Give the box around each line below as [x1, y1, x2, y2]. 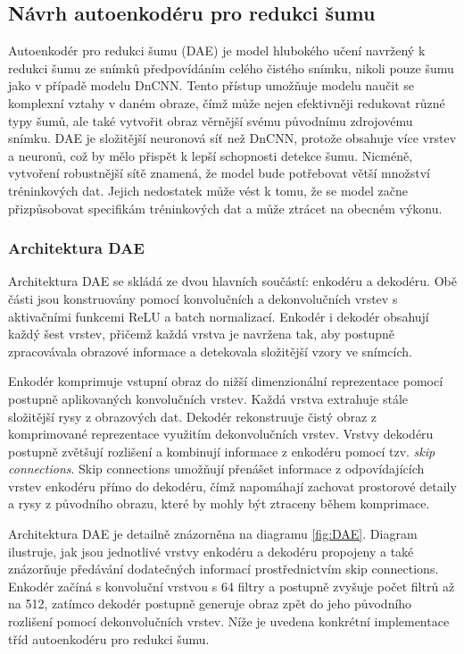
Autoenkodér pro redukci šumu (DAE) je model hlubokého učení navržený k [8, 41, 426, 60]
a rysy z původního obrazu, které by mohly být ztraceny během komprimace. [8, 494, 430, 513]
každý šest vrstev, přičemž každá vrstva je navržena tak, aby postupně [8, 324, 394, 343]
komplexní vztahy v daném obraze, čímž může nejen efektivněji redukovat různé [8, 93, 445, 112]
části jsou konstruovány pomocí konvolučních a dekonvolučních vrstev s [8, 289, 398, 307]
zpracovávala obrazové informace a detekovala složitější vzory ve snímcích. [8, 341, 412, 360]
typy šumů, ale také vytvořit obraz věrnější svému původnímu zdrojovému [8, 111, 413, 130]
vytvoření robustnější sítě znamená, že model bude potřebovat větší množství [8, 163, 430, 182]
